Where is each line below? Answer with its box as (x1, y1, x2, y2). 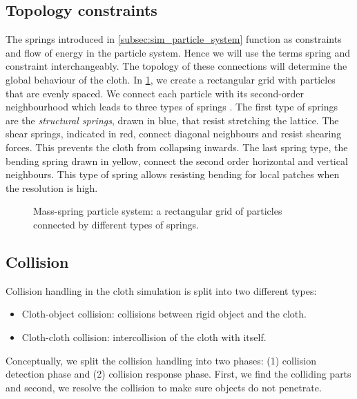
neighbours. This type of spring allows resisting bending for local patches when (6, 167, 340, 182)
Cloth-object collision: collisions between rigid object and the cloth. (21, 306, 307, 321)
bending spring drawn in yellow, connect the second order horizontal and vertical (6, 153, 348, 168)
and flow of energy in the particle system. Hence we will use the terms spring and (6, 45, 351, 59)
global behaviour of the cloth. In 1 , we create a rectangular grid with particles (6, 72, 336, 86)
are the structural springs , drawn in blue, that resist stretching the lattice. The (6, 113, 339, 127)
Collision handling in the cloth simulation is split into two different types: (6, 283, 317, 298)
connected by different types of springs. (33, 217, 199, 231)
